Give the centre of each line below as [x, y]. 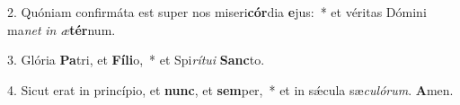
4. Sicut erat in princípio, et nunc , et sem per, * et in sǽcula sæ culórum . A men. [230, 89]
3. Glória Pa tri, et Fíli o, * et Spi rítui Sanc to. [136, 60]
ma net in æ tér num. [62, 29]
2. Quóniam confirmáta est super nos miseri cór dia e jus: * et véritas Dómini [217, 12]
